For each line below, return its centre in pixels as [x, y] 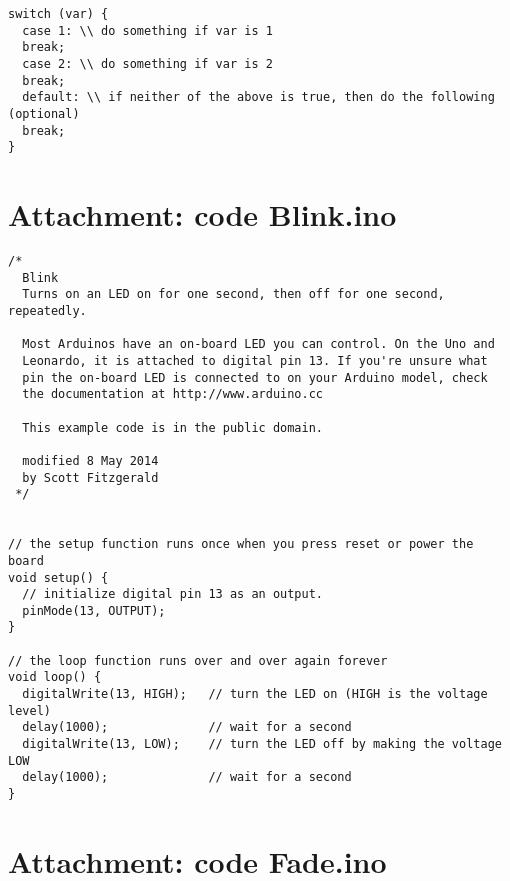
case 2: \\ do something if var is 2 [147, 63]
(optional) [44, 113]
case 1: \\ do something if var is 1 [147, 30]
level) [29, 710]
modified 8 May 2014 [90, 460]
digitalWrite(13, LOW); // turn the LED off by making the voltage [262, 744]
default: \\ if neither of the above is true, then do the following [258, 97]
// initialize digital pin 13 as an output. [172, 594]
